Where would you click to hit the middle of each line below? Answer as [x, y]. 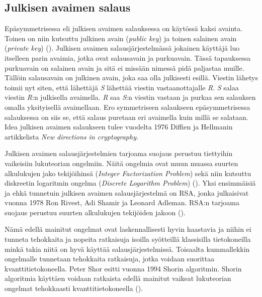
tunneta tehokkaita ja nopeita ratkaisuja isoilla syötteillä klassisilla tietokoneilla [128, 239]
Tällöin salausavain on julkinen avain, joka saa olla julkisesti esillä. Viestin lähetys [131, 78]
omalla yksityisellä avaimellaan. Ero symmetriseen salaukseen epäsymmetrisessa [127, 107]
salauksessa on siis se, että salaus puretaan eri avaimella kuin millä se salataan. [126, 117]
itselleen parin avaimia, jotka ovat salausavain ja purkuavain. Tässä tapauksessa [128, 57]
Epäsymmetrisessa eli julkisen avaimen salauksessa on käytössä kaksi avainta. [124, 28]
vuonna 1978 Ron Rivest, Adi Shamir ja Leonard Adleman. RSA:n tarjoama [122, 202]
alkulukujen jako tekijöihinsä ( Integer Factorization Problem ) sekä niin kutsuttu [128, 173]
